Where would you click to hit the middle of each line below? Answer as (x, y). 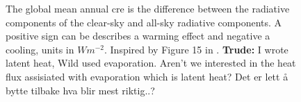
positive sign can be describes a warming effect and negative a (138, 36)
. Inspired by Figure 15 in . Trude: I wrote (196, 49)
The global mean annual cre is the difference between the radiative (148, 8)
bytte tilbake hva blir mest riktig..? (80, 90)
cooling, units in (40, 49)
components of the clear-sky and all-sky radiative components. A (144, 22)
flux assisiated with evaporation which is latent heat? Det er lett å (147, 76)
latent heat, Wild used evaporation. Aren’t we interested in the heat (151, 63)
